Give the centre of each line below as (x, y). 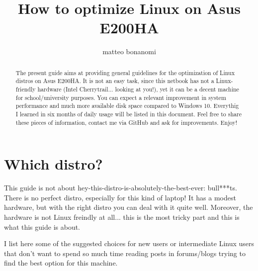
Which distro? (53, 164)
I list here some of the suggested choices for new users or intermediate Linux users (129, 243)
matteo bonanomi (129, 51)
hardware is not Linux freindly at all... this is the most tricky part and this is (122, 217)
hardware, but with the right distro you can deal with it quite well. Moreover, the (129, 207)
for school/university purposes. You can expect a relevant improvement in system (121, 97)
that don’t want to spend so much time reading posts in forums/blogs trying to (125, 253)
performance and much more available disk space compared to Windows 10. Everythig (127, 106)
